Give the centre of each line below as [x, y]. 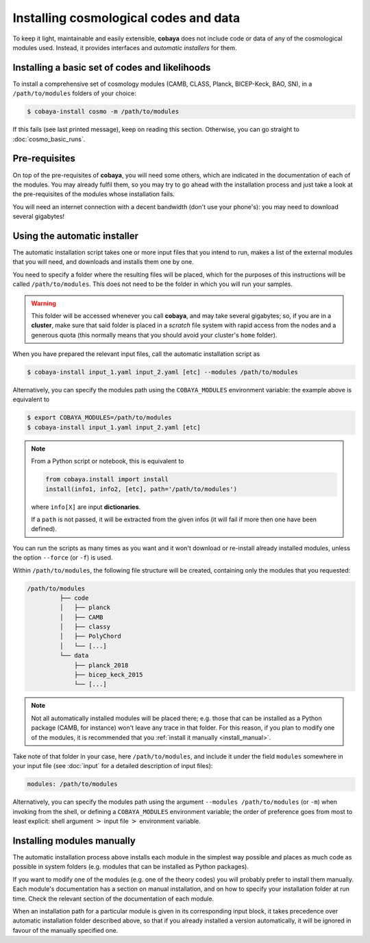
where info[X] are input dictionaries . [86, 507]
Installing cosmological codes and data [126, 18]
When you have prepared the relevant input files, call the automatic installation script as [136, 354]
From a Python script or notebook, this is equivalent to [108, 461]
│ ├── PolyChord [90, 636]
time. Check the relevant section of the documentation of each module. [113, 898]
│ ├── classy [85, 627]
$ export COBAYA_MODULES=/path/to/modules [99, 418]
